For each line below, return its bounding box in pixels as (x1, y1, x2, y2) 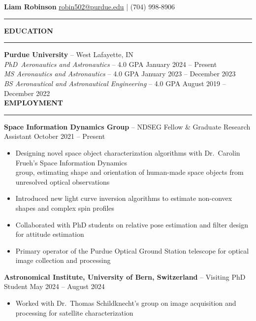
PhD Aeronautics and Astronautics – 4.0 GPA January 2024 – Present (4, 59, 217, 69)
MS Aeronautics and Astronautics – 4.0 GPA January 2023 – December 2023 (4, 68, 236, 79)
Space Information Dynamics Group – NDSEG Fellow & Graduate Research (4, 121, 251, 131)
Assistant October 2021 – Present (4, 131, 105, 141)
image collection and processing (15, 255, 111, 265)
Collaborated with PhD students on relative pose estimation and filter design (15, 219, 249, 229)
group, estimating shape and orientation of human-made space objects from (15, 167, 244, 177)
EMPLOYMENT (4, 97, 64, 108)
